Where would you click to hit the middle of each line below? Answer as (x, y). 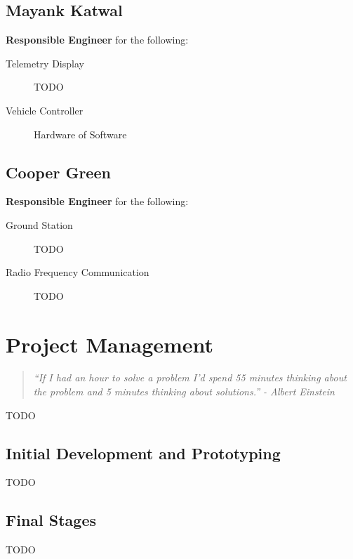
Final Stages (51, 520)
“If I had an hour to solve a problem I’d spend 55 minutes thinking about (190, 377)
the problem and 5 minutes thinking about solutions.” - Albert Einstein (184, 392)
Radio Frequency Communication (78, 272)
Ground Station (39, 224)
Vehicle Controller (45, 110)
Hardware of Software (80, 134)
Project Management (110, 344)
